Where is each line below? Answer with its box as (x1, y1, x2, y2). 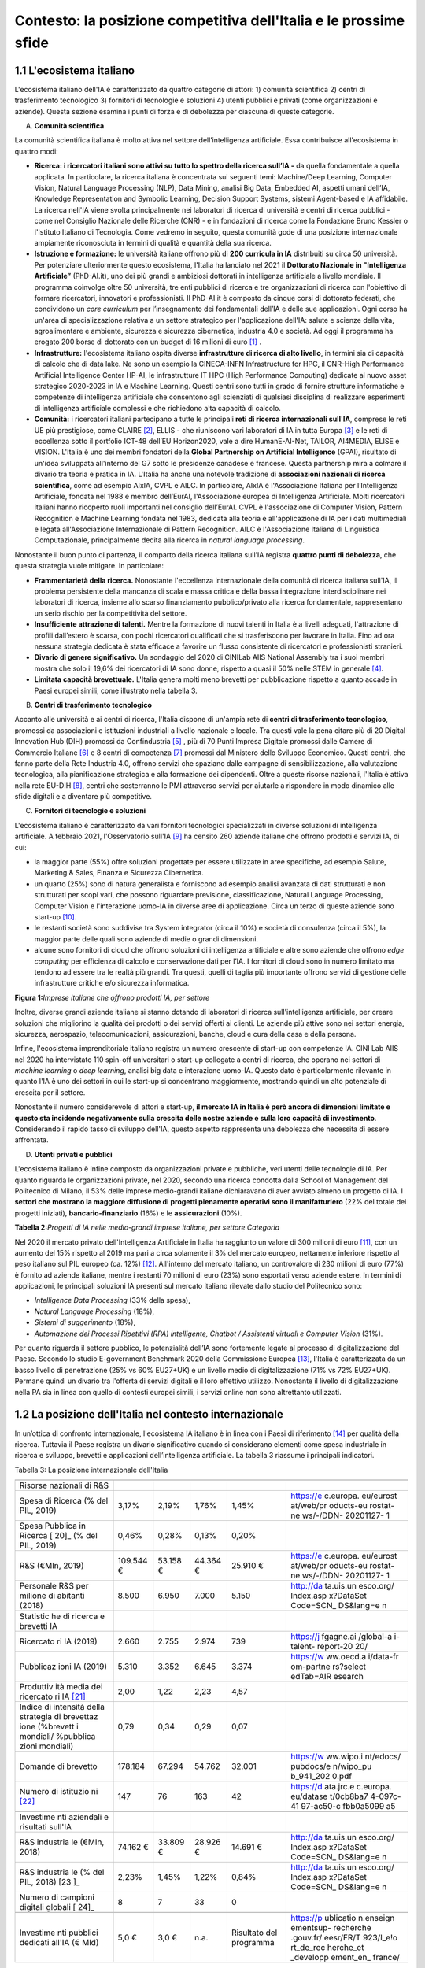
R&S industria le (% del (19, 1866, 105, 1877)
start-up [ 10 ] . (34, 912, 77, 921)
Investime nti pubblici (19, 1927, 98, 1938)
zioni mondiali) (19, 1740, 74, 1752)
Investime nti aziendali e (19, 1811, 109, 1822)
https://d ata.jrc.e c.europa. (290, 1781, 393, 1792)
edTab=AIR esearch (290, 1671, 364, 1682)
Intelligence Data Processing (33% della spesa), (34, 1296, 190, 1305)
